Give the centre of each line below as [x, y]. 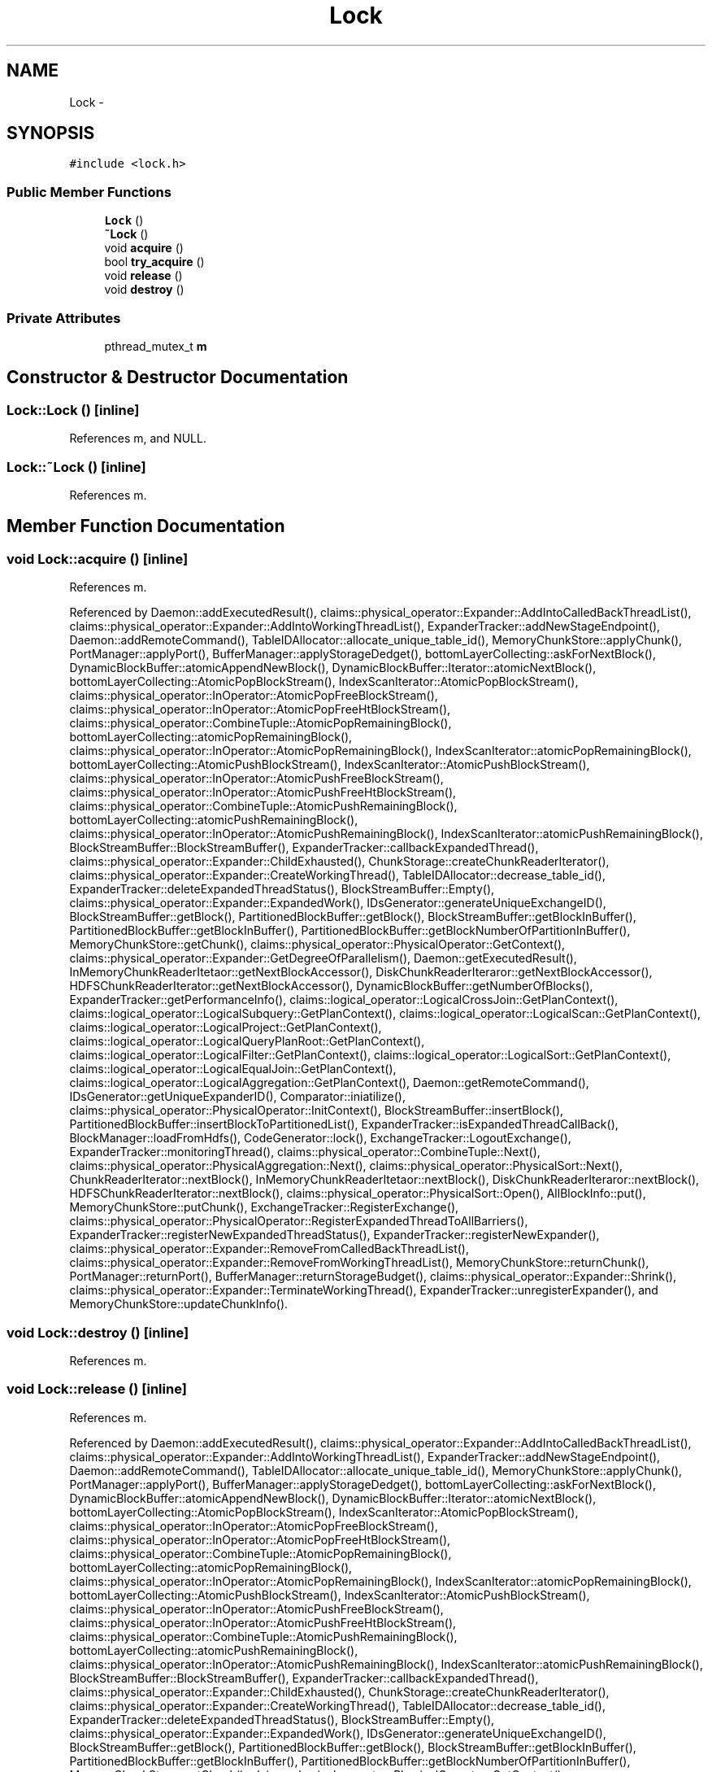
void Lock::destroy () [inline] [98, 1332]
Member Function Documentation [146, 526]
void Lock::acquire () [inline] [98, 559]
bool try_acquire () [154, 262]
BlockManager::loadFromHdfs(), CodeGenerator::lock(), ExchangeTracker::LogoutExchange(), [320, 1138]
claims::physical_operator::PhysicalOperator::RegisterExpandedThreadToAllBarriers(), [299, 1221]
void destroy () [144, 290]
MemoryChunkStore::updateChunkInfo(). [179, 1304]
